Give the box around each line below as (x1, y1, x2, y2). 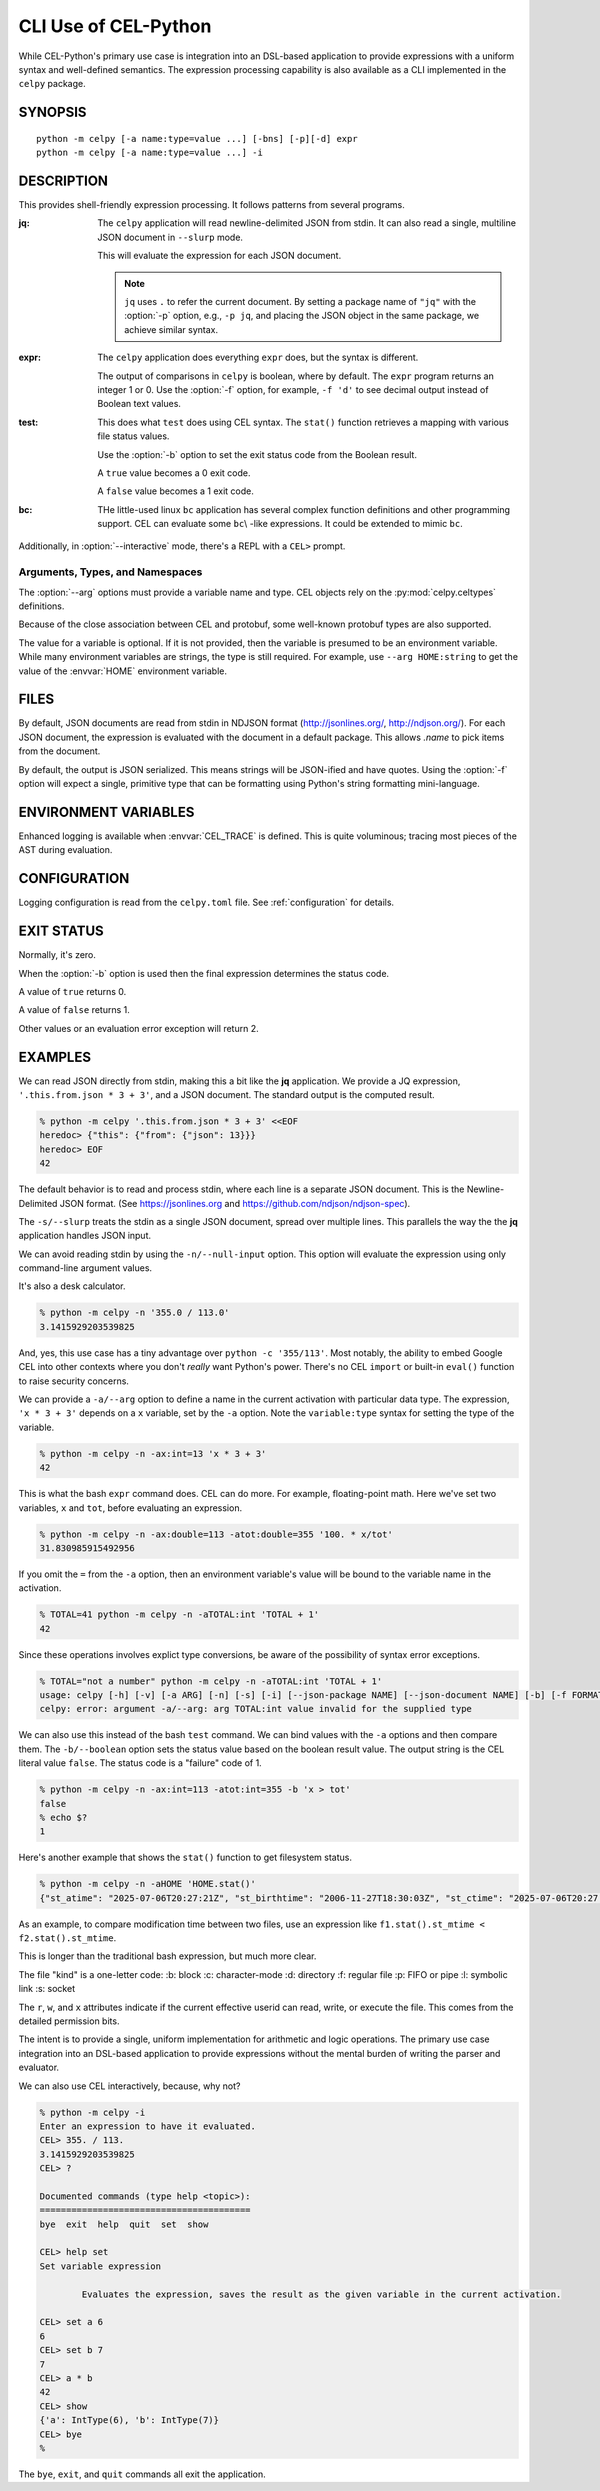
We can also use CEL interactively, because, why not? (18, 2080, 241, 2092)
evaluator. (18, 2061, 60, 2074)
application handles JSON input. (18, 1230, 152, 1242)
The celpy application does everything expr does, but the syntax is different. (97, 351, 419, 364)
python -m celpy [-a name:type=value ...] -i (36, 147, 264, 159)
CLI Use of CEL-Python (18, 15, 212, 37)
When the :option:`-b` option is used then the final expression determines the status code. (18, 967, 390, 979)
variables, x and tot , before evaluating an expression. (18, 1501, 243, 1514)
